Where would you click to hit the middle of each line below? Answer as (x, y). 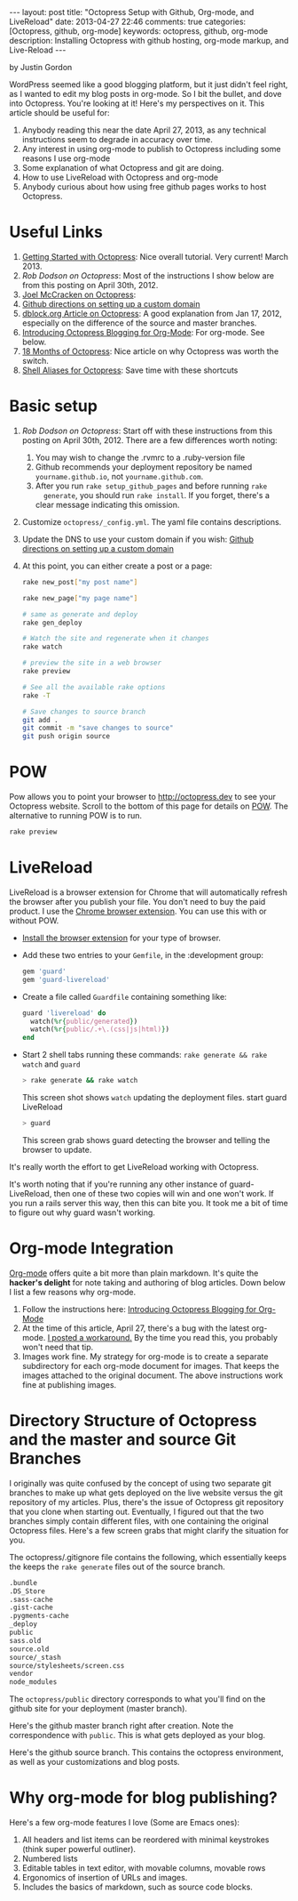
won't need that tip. (58, 1347)
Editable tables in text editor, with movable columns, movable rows (144, 1868)
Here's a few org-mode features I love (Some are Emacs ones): (125, 1823)
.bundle (24, 1583)
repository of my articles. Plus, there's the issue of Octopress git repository (146, 1502)
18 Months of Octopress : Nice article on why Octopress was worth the (150, 351)
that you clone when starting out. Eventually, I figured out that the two (137, 1511)
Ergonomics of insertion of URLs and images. (105, 1878)
